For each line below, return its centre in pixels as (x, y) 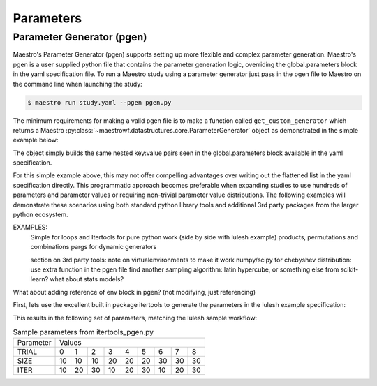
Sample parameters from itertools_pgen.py (83, 332)
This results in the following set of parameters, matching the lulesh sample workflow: (135, 318)
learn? (39, 279)
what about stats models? (87, 279)
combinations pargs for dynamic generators (94, 247)
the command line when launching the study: (77, 84)
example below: (36, 140)
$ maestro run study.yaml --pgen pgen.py (99, 102)
